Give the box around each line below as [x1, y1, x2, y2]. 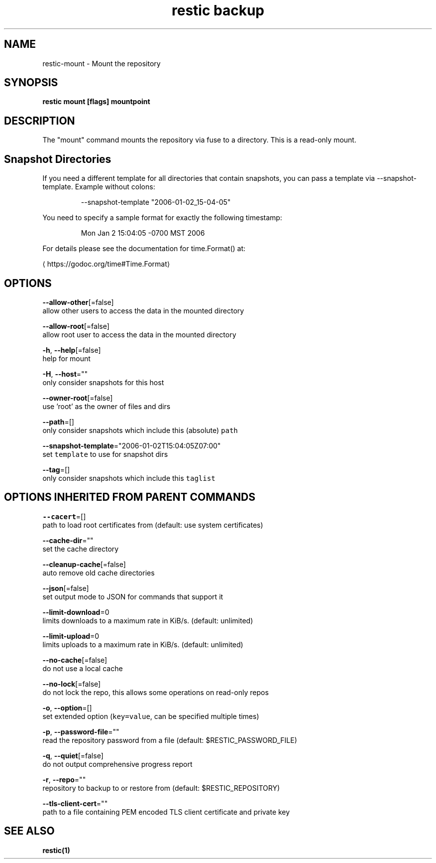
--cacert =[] [42, 512, 86, 521]
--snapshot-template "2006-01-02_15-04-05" [81, 198, 231, 207]
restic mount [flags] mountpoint [42, 97, 150, 106]
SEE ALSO [4, 825, 55, 838]
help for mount [42, 354, 91, 363]
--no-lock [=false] [42, 679, 101, 688]
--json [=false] [42, 583, 89, 592]
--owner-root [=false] [42, 393, 113, 402]
